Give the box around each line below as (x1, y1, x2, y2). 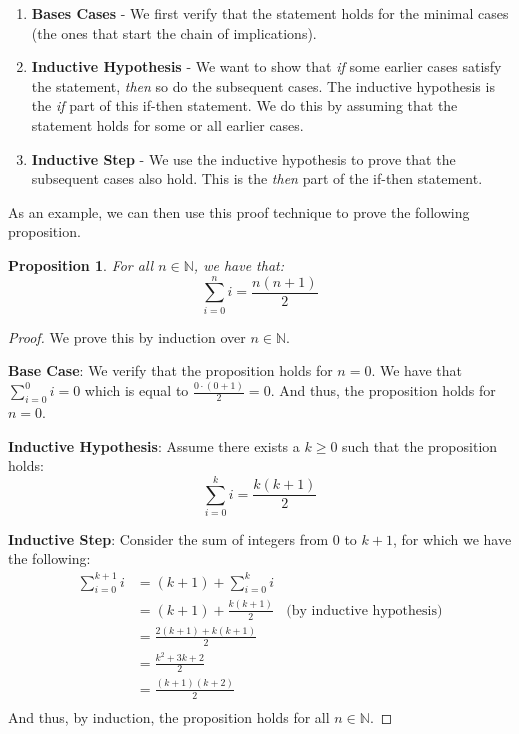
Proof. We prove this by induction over (8, 326, 246, 347)
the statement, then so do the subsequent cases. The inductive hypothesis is (31, 75, 495, 96)
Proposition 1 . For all (8, 254, 154, 275)
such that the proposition (342, 435, 498, 456)
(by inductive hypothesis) (286, 603, 443, 618)
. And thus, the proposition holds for (270, 380, 496, 401)
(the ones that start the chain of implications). (31, 22, 317, 43)
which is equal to (84, 380, 189, 401)
